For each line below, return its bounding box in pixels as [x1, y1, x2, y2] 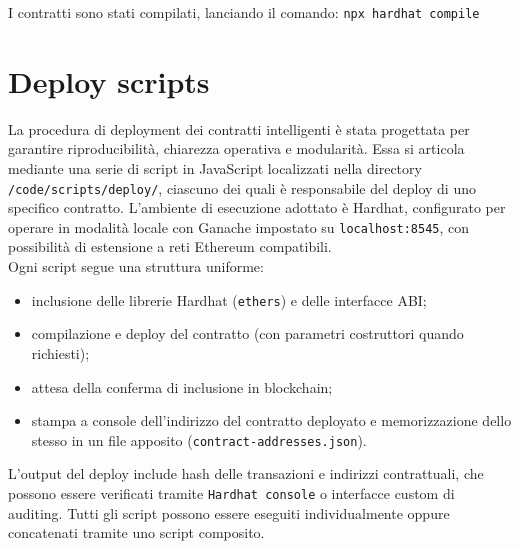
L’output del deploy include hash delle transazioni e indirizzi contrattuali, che [8, 463, 484, 484]
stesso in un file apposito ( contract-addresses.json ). [31, 429, 367, 450]
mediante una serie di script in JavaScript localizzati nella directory [8, 157, 422, 178]
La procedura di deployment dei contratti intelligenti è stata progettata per [8, 118, 470, 139]
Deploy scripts [8, 60, 210, 101]
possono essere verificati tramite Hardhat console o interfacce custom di [8, 482, 455, 503]
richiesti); [31, 342, 90, 363]
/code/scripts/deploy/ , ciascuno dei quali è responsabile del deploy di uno [8, 177, 476, 198]
